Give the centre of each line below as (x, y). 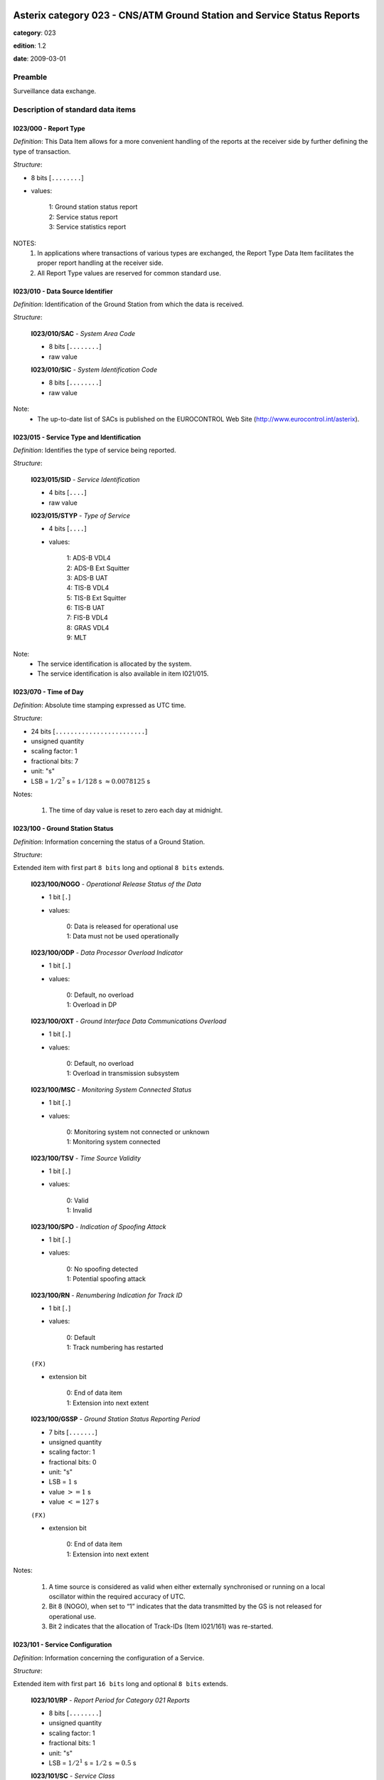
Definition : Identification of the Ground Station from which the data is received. (129, 304)
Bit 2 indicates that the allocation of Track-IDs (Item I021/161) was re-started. (161, 1626)
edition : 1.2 (30, 46)
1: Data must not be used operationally (123, 936)
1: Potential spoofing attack (106, 1279)
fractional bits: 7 (54, 761)
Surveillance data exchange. (55, 91)
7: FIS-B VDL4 (87, 618)
